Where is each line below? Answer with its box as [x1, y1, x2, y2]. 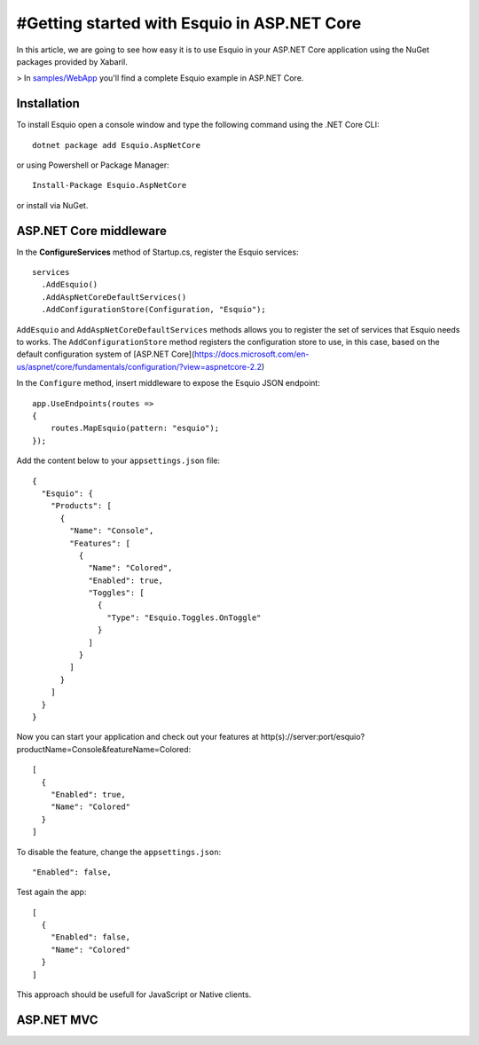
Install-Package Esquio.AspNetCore [32, 180, 187, 191]
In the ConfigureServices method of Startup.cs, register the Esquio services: [16, 247, 299, 257]
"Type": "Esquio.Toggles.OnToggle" [106, 612, 262, 623]
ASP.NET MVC [16, 1012, 98, 1027]
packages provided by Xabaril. [16, 56, 128, 67]
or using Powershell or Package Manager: [16, 160, 169, 170]
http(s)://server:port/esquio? [260, 732, 365, 742]
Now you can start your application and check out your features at [16, 732, 259, 742]
